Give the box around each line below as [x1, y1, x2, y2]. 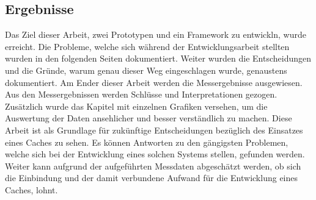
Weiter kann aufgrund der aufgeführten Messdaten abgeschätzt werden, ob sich [5, 159, 301, 172]
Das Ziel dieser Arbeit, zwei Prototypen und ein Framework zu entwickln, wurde [5, 28, 306, 41]
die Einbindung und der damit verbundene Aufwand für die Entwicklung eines [5, 171, 298, 184]
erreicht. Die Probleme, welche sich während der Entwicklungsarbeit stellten [5, 40, 290, 52]
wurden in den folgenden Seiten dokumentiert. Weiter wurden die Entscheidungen [5, 52, 311, 65]
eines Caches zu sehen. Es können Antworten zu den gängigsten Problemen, [5, 135, 288, 148]
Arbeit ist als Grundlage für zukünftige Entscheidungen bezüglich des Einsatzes [5, 123, 303, 136]
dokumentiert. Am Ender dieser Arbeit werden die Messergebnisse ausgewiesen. [5, 76, 303, 88]
